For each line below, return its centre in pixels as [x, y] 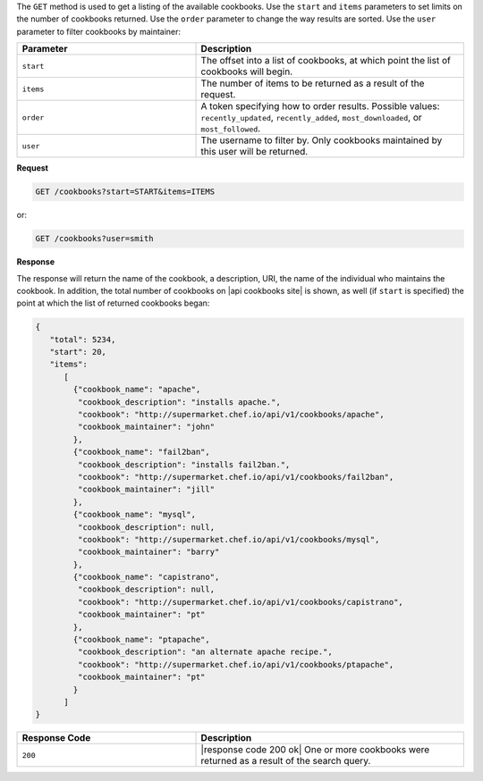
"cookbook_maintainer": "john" [146, 427]
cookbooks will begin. [247, 71]
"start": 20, [78, 352]
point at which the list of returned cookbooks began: [113, 303]
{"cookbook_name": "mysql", [135, 515]
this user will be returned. [254, 152]
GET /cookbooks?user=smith [94, 239]
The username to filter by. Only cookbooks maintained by [322, 140]
